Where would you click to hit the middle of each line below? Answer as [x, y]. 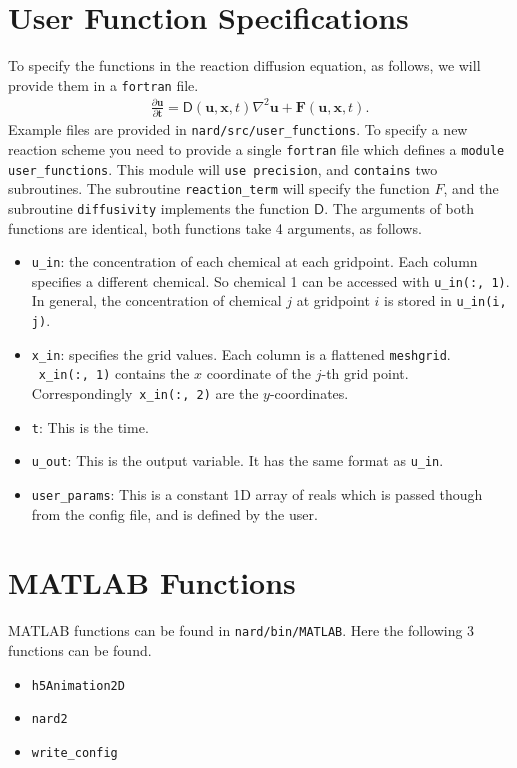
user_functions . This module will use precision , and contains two [223, 168]
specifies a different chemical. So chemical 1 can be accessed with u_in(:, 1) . [270, 280]
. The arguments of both [399, 207]
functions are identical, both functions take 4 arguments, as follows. [215, 227]
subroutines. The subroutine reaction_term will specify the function [219, 188]
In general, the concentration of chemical [156, 300]
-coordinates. [309, 393]
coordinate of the [259, 373]
